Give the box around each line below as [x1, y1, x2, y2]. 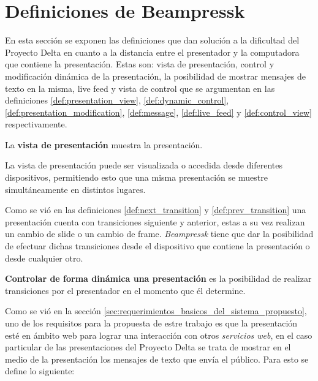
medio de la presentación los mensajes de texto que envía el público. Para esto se [5, 352, 309, 365]
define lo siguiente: [5, 364, 75, 377]
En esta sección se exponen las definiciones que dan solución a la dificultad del [5, 34, 300, 47]
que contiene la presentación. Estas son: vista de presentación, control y [5, 58, 274, 70]
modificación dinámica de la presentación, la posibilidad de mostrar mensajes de [5, 69, 306, 82]
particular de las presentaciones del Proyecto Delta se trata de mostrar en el [5, 341, 291, 353]
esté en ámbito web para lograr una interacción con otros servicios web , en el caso [5, 328, 312, 341]
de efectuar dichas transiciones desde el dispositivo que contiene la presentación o [5, 240, 310, 252]
